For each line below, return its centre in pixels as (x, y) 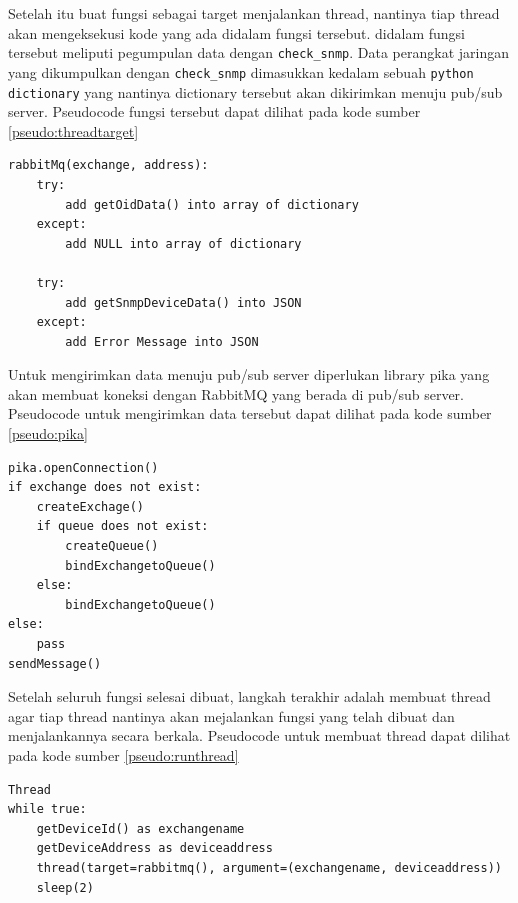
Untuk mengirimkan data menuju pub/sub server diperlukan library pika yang (249, 374)
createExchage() (90, 506)
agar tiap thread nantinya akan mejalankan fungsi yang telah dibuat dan (231, 715)
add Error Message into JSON (162, 341)
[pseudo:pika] (48, 433)
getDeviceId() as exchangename (140, 828)
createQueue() (112, 546)
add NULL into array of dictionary (183, 243)
